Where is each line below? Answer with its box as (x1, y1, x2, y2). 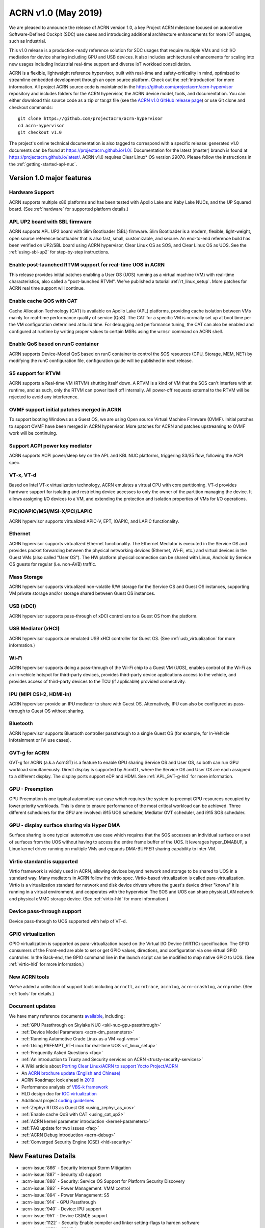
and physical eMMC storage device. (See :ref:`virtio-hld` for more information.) (9, 895, 169, 901)
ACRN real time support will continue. (9, 285, 85, 291)
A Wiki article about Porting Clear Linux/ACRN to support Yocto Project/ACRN (21, 1063, 178, 1069)
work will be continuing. (9, 430, 57, 436)
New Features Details (9, 1152, 76, 1160)
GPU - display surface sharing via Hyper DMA (9, 822, 120, 829)
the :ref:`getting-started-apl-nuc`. (9, 161, 77, 167)
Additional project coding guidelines (21, 1098, 94, 1104)
